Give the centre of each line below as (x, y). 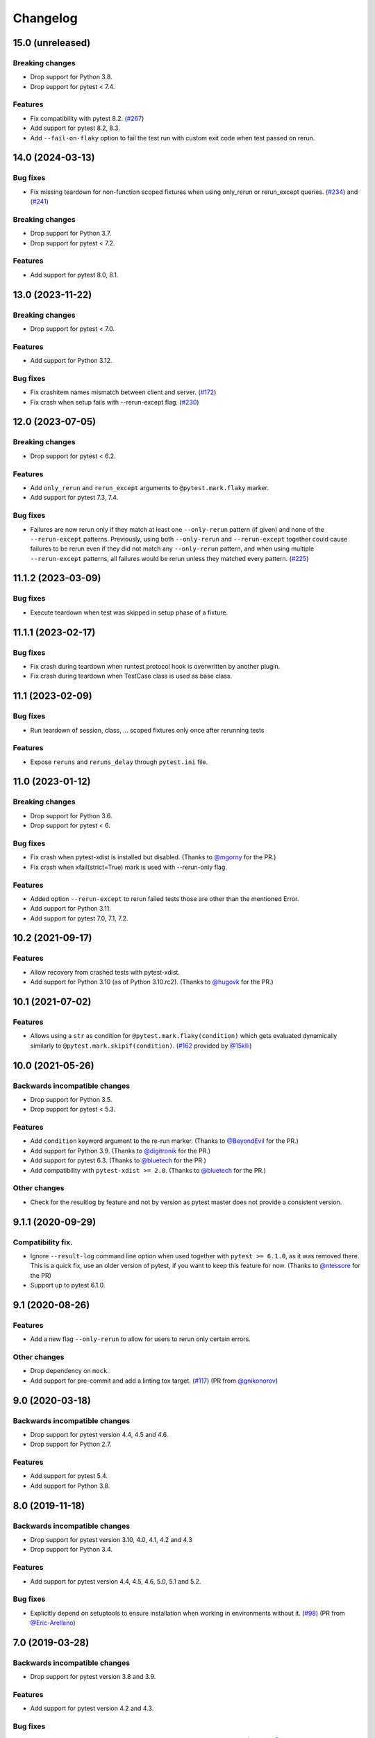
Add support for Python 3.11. (70, 909)
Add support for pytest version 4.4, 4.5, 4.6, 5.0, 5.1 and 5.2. (116, 1581)
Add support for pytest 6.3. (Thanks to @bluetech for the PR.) (118, 1160)
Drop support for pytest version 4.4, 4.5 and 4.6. (99, 1434)
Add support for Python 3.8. (70, 1486)
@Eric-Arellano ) (53, 1623)
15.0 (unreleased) (52, 43)
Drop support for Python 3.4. (72, 1550)
